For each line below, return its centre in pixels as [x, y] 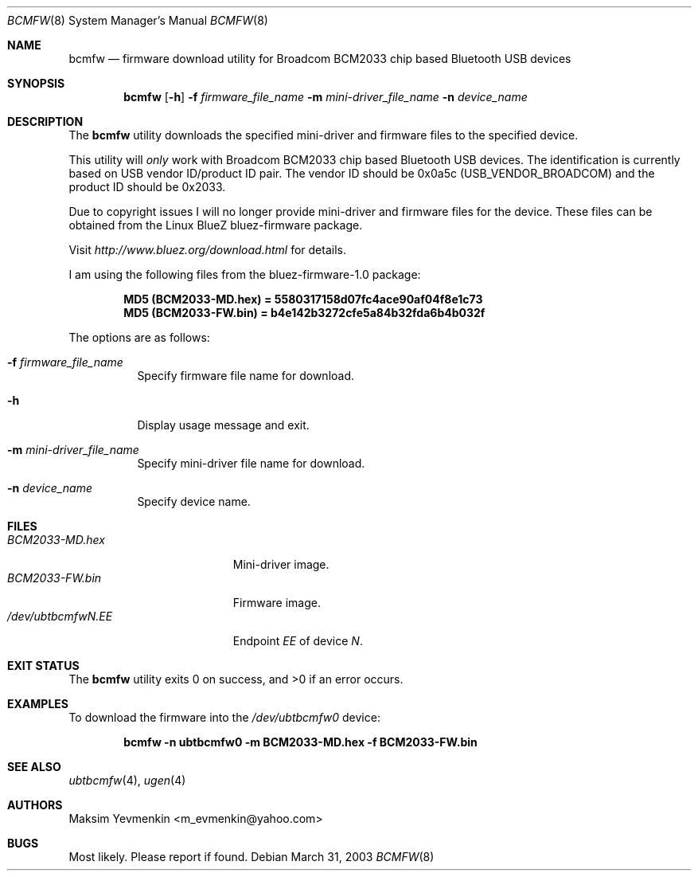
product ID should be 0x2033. [147, 187]
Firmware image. [277, 603]
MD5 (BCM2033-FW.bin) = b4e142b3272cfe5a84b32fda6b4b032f [304, 313]
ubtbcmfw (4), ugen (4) [127, 780]
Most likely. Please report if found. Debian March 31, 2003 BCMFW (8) [252, 857]
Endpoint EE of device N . [298, 641]
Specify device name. [194, 501]
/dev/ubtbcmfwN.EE [60, 616]
